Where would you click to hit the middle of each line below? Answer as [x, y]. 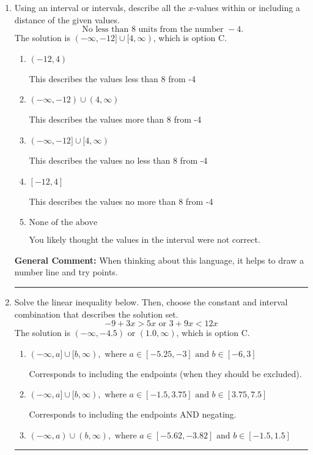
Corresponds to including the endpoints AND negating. [133, 414]
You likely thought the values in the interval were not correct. [145, 239]
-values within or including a [247, 7]
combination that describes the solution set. [96, 314]
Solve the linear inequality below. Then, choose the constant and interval [151, 301]
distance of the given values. [67, 19]
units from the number [181, 30]
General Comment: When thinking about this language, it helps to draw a [159, 260]
